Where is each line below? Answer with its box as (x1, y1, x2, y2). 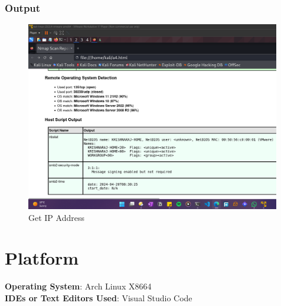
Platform (5, 246, 79, 270)
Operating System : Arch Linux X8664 (5, 280, 152, 292)
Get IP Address (28, 211, 84, 223)
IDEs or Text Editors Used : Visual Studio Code (5, 291, 192, 304)
